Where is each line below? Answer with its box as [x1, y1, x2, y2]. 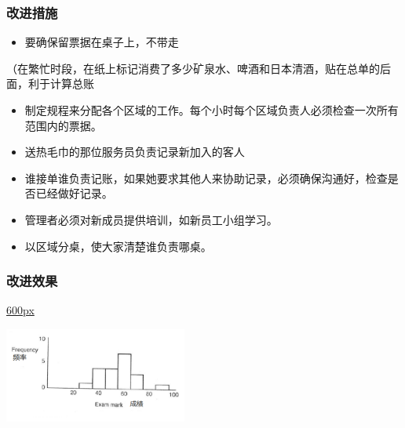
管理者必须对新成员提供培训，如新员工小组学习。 [24, 211, 278, 227]
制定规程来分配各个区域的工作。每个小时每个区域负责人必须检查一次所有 [24, 102, 399, 118]
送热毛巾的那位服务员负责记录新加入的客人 [24, 143, 245, 160]
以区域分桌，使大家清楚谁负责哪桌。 [24, 238, 212, 254]
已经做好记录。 [35, 185, 113, 201]
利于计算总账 [27, 75, 94, 92]
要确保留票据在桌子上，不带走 [24, 34, 179, 50]
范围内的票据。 [24, 117, 102, 133]
